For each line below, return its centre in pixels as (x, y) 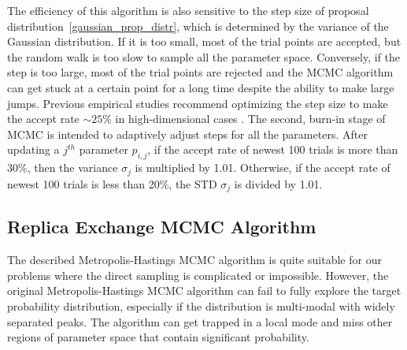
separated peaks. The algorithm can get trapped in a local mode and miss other (200, 321)
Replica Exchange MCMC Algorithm (162, 227)
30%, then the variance (63, 168)
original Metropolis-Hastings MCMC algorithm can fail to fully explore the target (204, 290)
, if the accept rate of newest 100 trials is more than (273, 149)
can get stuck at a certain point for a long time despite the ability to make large (201, 87)
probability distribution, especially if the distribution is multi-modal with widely (201, 306)
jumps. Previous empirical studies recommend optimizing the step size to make (198, 103)
